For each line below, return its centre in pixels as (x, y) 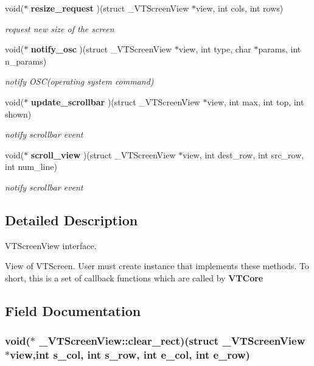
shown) (18, 114)
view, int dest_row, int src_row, (243, 154)
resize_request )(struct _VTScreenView (110, 8)
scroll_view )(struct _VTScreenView (103, 154)
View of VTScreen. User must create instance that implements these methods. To (157, 266)
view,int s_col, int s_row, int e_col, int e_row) (130, 355)
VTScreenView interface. (51, 245)
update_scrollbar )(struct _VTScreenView (115, 101)
